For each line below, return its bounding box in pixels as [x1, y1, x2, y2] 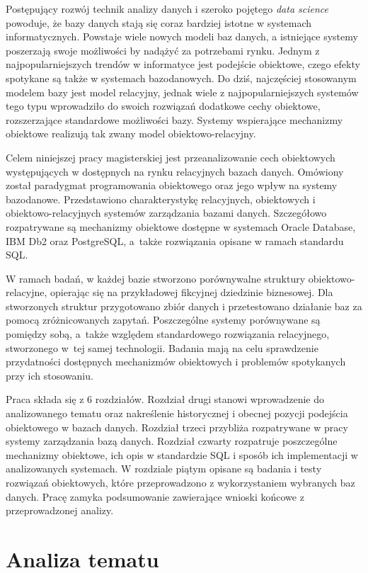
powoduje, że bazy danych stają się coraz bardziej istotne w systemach [6, 15, 312, 30]
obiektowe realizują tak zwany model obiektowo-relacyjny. [6, 126, 256, 141]
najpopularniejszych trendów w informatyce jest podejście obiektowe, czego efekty [6, 57, 360, 72]
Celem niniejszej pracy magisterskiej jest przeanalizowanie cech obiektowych [6, 149, 335, 164]
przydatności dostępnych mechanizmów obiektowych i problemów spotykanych [6, 354, 346, 369]
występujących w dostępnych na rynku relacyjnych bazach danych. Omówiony [6, 164, 344, 178]
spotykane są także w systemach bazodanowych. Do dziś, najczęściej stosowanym [6, 70, 357, 85]
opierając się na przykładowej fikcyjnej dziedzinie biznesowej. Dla [50, 285, 333, 300]
